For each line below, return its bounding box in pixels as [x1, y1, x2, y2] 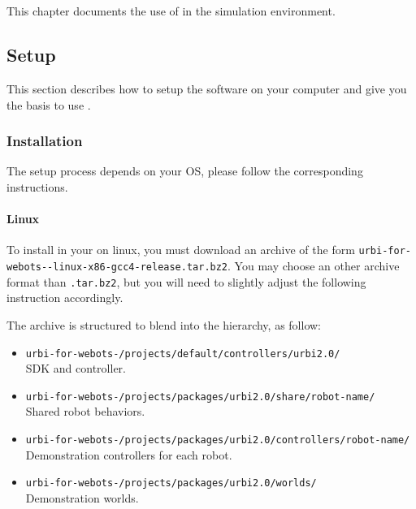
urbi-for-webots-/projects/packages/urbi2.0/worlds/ [25, 477, 317, 490]
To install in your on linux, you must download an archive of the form [6, 241, 355, 258]
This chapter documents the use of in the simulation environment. [6, 2, 336, 19]
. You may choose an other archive [227, 257, 400, 274]
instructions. [6, 178, 68, 195]
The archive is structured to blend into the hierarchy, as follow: [6, 316, 321, 333]
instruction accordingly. [6, 289, 123, 306]
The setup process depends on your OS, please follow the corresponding [6, 162, 363, 179]
